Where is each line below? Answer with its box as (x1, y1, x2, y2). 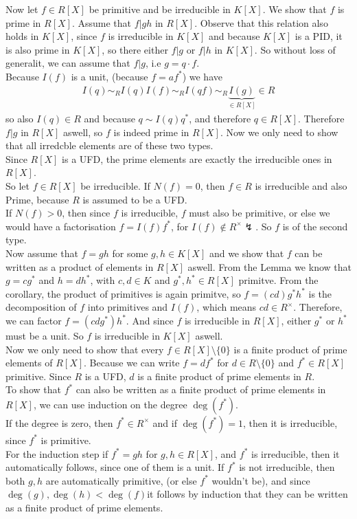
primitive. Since (5, 368, 71, 383)
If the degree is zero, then (5, 415, 113, 430)
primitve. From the (238, 273, 319, 287)
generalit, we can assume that (5, 56, 130, 70)
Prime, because (5, 192, 69, 206)
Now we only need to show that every (5, 342, 164, 356)
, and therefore (189, 111, 251, 126)
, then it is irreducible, (243, 415, 338, 430)
